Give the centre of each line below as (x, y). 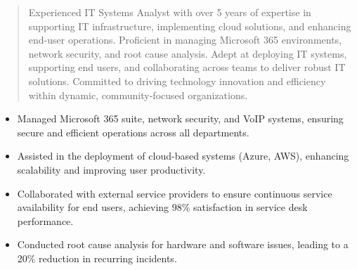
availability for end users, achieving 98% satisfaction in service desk (162, 207)
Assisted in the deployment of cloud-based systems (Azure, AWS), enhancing (183, 156)
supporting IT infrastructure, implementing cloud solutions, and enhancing (190, 26)
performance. (45, 220)
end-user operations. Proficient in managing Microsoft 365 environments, (185, 40)
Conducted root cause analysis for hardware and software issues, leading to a (183, 244)
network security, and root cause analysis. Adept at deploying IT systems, (188, 53)
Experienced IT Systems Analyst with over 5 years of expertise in (170, 12)
